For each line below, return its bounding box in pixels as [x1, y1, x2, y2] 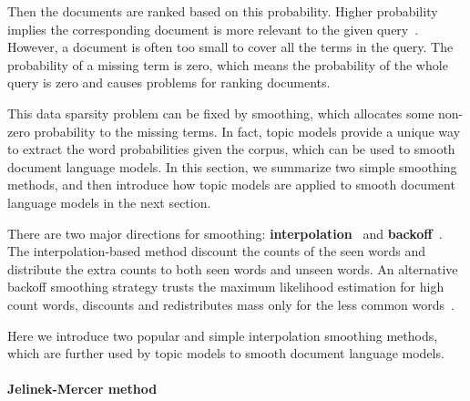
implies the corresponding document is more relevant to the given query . [7, 19, 419, 38]
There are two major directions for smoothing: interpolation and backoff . [7, 223, 443, 242]
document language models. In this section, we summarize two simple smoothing [7, 157, 457, 176]
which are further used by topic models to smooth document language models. [7, 344, 444, 363]
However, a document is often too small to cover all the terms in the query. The [7, 37, 454, 57]
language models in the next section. [7, 192, 211, 211]
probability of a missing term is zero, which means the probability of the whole [7, 55, 448, 74]
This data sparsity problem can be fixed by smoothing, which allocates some [7, 103, 434, 122]
